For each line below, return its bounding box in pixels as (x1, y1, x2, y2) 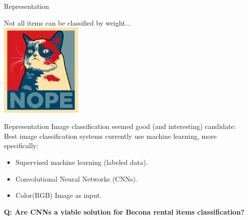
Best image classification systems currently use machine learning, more (4, 130, 217, 141)
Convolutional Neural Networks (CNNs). (15, 173, 138, 184)
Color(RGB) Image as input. (15, 190, 102, 200)
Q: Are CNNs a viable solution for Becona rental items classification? (4, 206, 245, 217)
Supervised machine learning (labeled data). (15, 157, 148, 167)
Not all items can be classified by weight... (4, 17, 131, 28)
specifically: (4, 140, 39, 151)
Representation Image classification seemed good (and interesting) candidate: (4, 121, 236, 131)
